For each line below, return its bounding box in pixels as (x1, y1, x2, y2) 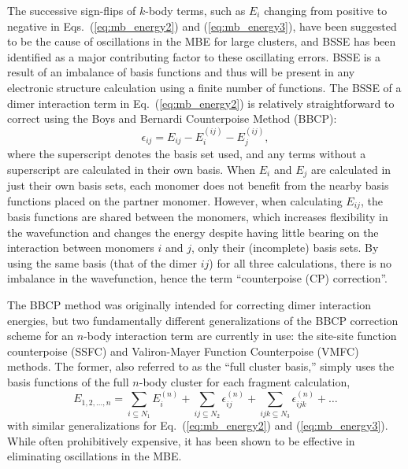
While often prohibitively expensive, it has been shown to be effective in (7, 432, 355, 449)
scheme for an (7, 327, 74, 344)
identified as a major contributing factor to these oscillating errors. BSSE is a (7, 48, 380, 65)
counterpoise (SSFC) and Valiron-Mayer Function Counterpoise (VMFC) (7, 342, 359, 359)
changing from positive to (264, 2, 388, 18)
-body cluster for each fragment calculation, (139, 374, 351, 390)
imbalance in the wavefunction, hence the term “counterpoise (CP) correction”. (7, 270, 388, 286)
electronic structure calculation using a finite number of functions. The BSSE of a (7, 79, 402, 95)
